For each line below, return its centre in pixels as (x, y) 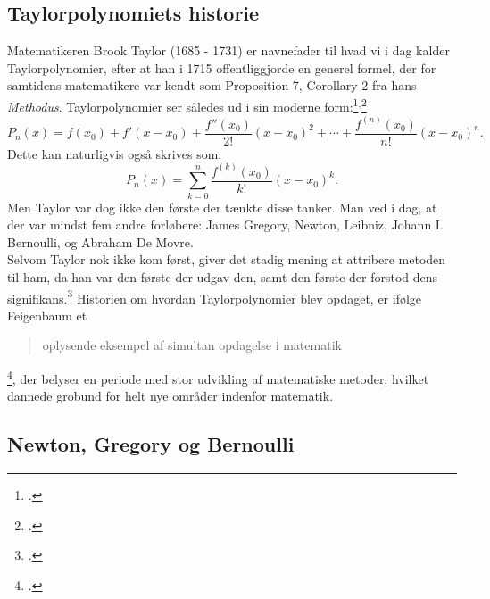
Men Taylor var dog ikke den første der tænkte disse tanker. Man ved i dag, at (222, 207)
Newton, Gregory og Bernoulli (151, 444)
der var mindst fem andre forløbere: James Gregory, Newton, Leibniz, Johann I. (225, 225)
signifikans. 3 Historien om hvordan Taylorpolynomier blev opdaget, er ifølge (215, 296)
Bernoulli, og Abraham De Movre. (100, 241)
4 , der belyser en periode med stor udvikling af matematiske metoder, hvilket (218, 377)
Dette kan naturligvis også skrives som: (115, 153)
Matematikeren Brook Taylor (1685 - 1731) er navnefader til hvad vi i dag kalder (228, 50)
